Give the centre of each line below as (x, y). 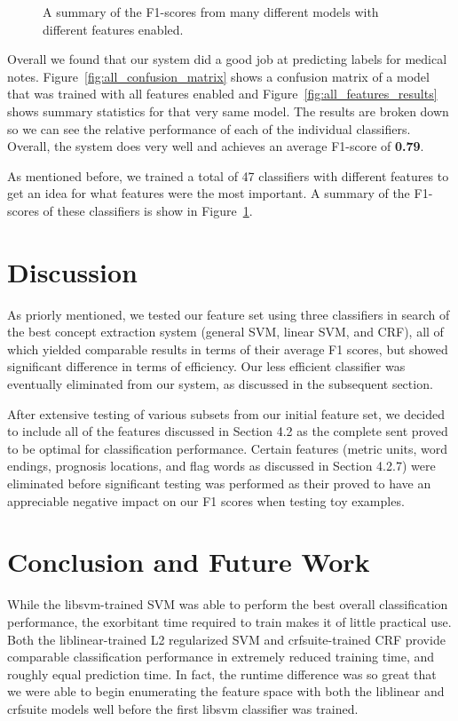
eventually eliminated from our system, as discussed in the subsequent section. (220, 384)
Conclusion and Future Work (189, 562)
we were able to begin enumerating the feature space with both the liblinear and (226, 691)
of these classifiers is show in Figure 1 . (148, 210)
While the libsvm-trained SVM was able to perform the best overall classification (228, 604)
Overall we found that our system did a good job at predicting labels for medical (227, 59)
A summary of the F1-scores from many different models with (211, 12)
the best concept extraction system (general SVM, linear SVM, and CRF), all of (225, 332)
